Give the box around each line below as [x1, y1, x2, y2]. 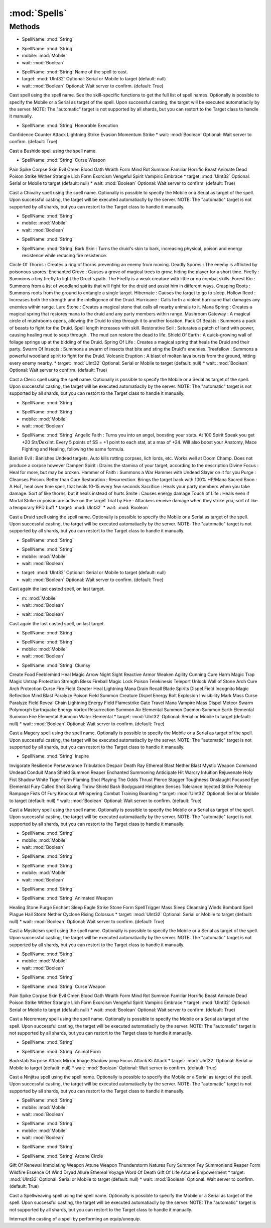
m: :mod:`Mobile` [22, 595, 57, 601]
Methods [9, 22, 40, 31]
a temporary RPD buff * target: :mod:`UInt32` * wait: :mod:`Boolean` [9, 505, 150, 511]
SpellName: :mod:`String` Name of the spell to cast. [22, 68, 128, 75]
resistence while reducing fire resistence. [22, 252, 107, 258]
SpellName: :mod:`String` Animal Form [22, 1048, 101, 1054]
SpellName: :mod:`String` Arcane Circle [22, 1153, 103, 1159]
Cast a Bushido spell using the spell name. [9, 148, 97, 154]
